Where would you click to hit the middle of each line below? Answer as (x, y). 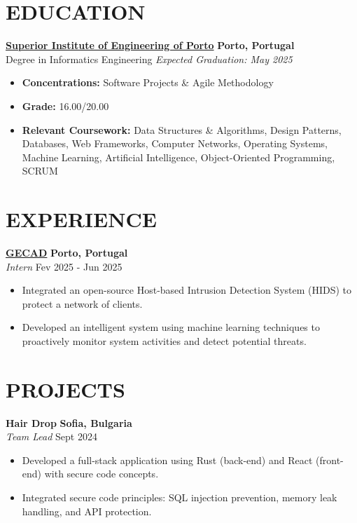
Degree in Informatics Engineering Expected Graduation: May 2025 (149, 59)
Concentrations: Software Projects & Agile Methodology (148, 82)
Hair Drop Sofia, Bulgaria (69, 422)
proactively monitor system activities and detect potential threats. (164, 340)
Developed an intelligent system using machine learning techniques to (171, 327)
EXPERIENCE (81, 219)
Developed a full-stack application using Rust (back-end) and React (167, 460)
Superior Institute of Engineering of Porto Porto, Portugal (150, 45)
